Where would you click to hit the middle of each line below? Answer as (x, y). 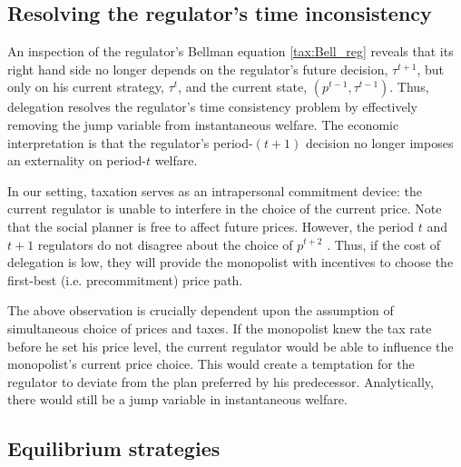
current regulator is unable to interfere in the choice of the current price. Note (225, 209)
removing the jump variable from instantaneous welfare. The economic (203, 124)
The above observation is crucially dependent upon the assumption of (201, 310)
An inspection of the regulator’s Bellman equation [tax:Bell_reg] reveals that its (230, 51)
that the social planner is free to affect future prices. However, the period (211, 226)
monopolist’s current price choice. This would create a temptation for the (211, 364)
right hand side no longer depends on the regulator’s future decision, (198, 69)
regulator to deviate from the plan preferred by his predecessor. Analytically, (221, 381)
